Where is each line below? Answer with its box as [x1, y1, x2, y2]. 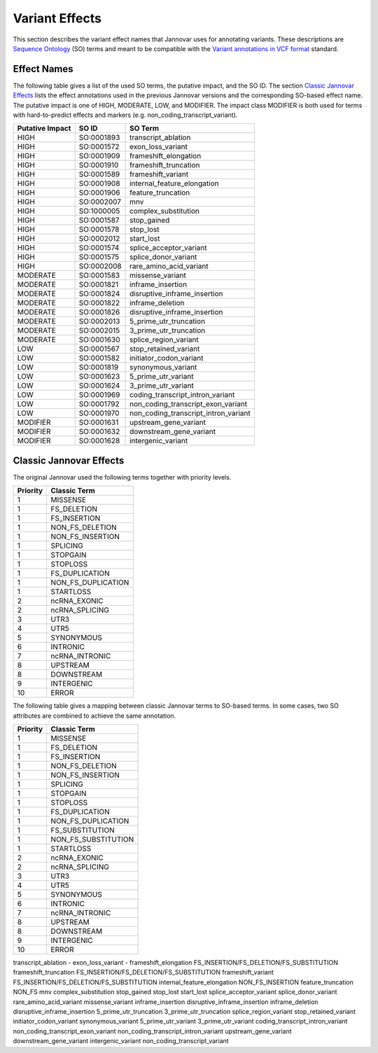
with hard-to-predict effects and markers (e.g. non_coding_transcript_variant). [13, 111, 238, 119]
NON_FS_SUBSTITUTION [50, 835, 134, 844]
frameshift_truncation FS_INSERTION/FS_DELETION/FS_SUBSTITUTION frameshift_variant [13, 968, 274, 977]
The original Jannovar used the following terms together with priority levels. [13, 473, 232, 481]
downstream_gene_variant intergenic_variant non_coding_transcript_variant [13, 1037, 229, 1045]
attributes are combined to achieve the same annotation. [13, 711, 176, 720]
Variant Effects [13, 11, 101, 26]
